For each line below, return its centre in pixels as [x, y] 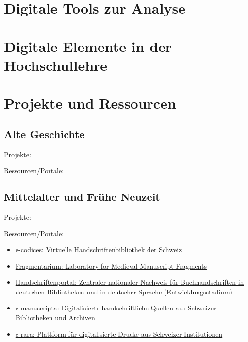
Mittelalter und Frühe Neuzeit [82, 197]
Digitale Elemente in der [88, 46]
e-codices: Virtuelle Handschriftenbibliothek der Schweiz [99, 250]
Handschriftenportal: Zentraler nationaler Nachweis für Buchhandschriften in [130, 282]
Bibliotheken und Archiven [55, 318]
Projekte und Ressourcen [90, 103]
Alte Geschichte [44, 134]
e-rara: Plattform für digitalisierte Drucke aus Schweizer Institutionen [119, 334]
